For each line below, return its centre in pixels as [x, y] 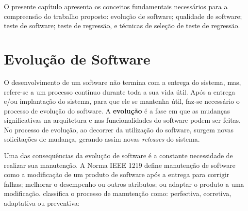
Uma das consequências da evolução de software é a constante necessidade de [118, 155]
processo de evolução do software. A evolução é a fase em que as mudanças [117, 110]
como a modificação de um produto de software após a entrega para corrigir [117, 174]
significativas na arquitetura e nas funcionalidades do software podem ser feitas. [122, 120]
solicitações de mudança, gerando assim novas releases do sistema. [102, 139]
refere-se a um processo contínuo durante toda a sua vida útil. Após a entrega [120, 91]
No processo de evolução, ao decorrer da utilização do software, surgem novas [119, 129]
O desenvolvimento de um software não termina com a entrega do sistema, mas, [123, 82]
